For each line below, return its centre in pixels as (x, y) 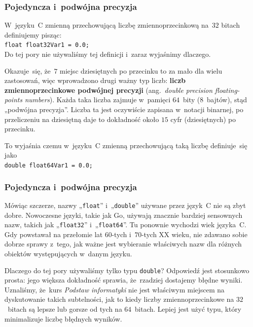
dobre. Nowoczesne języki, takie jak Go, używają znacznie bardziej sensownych (124, 215)
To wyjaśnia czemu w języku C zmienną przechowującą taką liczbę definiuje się (126, 145)
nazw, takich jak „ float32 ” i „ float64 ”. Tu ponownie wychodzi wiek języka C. (126, 225)
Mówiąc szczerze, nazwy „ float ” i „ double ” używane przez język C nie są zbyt (125, 205)
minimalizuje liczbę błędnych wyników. (63, 318)
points (14, 100)
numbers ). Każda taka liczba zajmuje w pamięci (98, 100)
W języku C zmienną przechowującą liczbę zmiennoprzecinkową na (107, 25)
